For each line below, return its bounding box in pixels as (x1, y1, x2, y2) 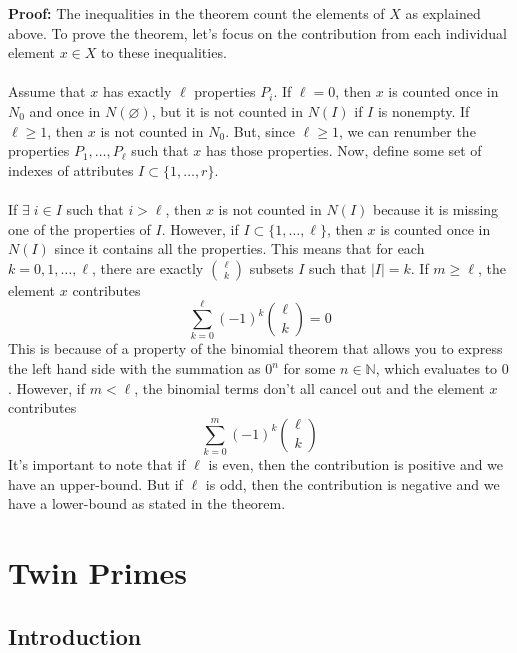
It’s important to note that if (8, 454, 186, 475)
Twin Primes (8, 552, 188, 593)
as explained (405, 3, 481, 23)
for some (283, 358, 336, 379)
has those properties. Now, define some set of (205, 140, 482, 161)
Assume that (8, 81, 86, 102)
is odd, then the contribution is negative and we (205, 473, 500, 494)
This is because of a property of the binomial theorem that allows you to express (8, 338, 503, 359)
